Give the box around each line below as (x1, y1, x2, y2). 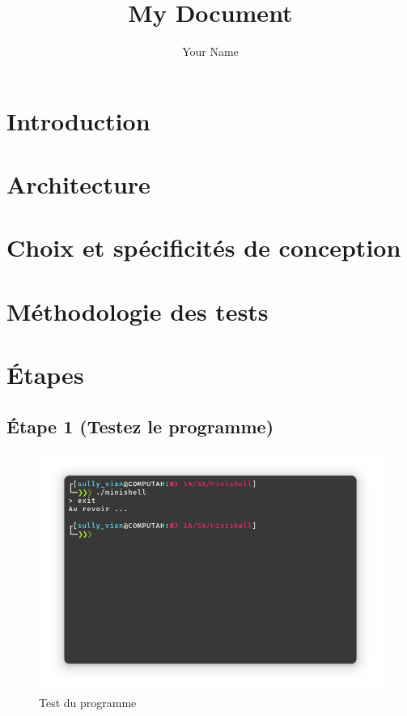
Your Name (182, 43, 239, 60)
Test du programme (39, 694, 137, 711)
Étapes (6, 358, 84, 391)
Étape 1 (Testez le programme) (6, 413, 274, 438)
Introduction (6, 104, 151, 137)
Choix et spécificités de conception (6, 231, 401, 264)
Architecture (6, 168, 151, 201)
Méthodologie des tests (6, 294, 269, 327)
